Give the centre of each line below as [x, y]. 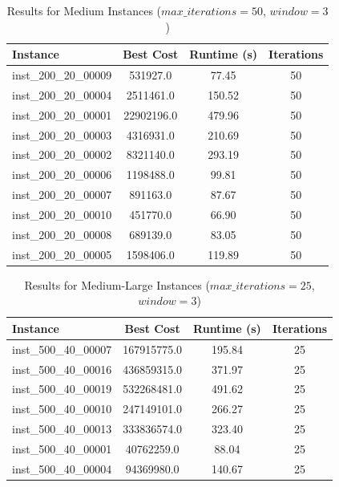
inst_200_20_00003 [62, 134]
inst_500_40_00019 [62, 389]
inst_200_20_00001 [62, 114]
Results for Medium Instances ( [84, 10]
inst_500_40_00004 [62, 468]
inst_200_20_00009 [62, 75]
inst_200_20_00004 [62, 94]
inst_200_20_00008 [62, 234]
